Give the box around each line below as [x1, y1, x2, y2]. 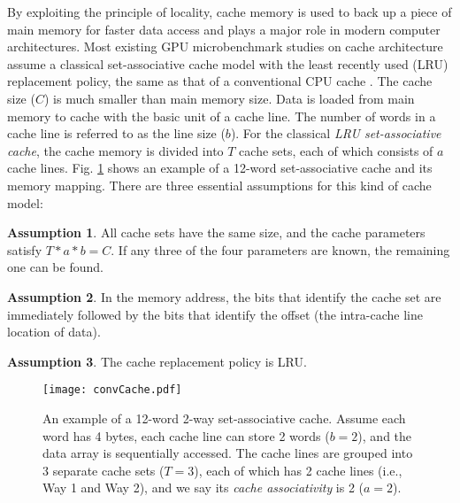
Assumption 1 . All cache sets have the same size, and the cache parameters [7, 223, 425, 242]
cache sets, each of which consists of [239, 141, 433, 159]
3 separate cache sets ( [42, 460, 165, 479]
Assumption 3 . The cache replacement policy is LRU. [7, 352, 307, 370]
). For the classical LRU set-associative [230, 124, 441, 143]
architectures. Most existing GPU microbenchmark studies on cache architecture [7, 37, 443, 56]
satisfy [7, 240, 42, 259]
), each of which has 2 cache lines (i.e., [194, 460, 402, 479]
